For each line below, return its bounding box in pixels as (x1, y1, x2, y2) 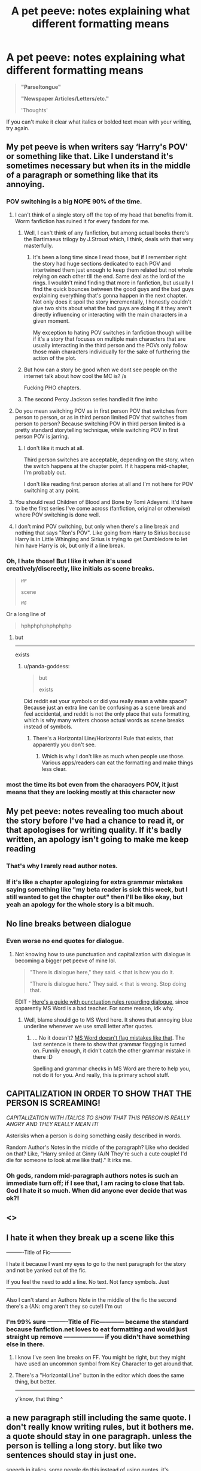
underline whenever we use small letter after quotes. (23, 1022, 154, 1029)
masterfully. (23, 242, 53, 249)
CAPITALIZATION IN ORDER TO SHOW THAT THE (6, 1089, 192, 1099)
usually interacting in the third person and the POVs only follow (32, 341, 188, 349)
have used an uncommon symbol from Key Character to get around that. (14, 1360, 194, 1367)
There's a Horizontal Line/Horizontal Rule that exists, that (32, 734, 173, 741)
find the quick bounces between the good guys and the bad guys (32, 285, 194, 292)
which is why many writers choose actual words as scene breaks (23, 716, 184, 724)
